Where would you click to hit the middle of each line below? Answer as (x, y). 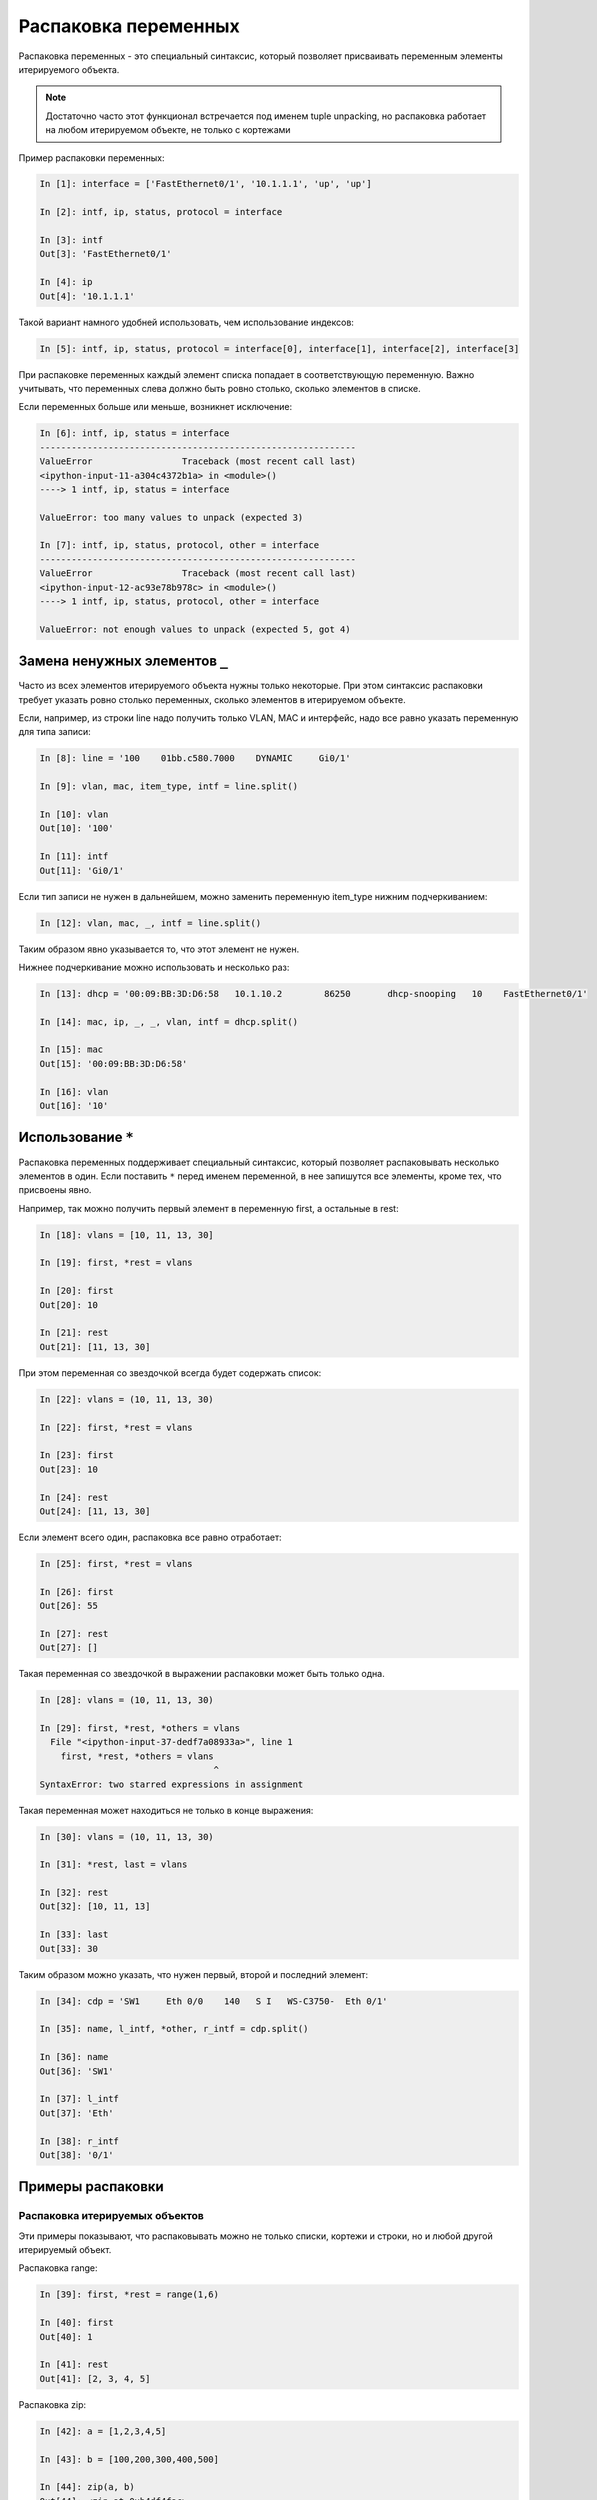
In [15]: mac (71, 1049)
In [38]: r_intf (79, 2141)
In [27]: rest (74, 1633)
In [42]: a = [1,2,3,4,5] (103, 2431)
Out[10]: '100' (76, 828)
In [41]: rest (74, 2364)
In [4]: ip (66, 282)
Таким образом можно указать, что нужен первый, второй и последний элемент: (193, 1974)
